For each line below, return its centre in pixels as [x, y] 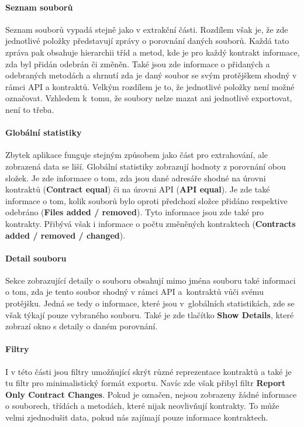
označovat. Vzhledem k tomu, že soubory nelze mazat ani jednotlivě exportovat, [149, 98]
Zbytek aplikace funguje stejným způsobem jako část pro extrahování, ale [137, 155]
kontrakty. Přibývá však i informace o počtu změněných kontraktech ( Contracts [151, 223]
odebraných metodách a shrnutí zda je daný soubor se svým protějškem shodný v [151, 75]
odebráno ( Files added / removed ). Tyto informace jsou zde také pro [135, 212]
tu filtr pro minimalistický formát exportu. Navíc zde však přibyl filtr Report [146, 383]
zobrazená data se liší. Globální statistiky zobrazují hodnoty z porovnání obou [146, 166]
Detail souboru [36, 258]
